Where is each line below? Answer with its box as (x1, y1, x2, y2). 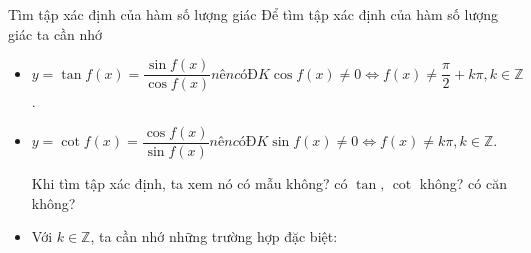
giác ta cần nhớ (8, 23, 103, 44)
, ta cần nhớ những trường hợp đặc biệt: (90, 226, 338, 247)
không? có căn (419, 172, 507, 193)
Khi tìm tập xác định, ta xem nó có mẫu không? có (31, 172, 348, 193)
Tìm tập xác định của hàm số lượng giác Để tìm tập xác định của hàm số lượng (8, 4, 498, 24)
